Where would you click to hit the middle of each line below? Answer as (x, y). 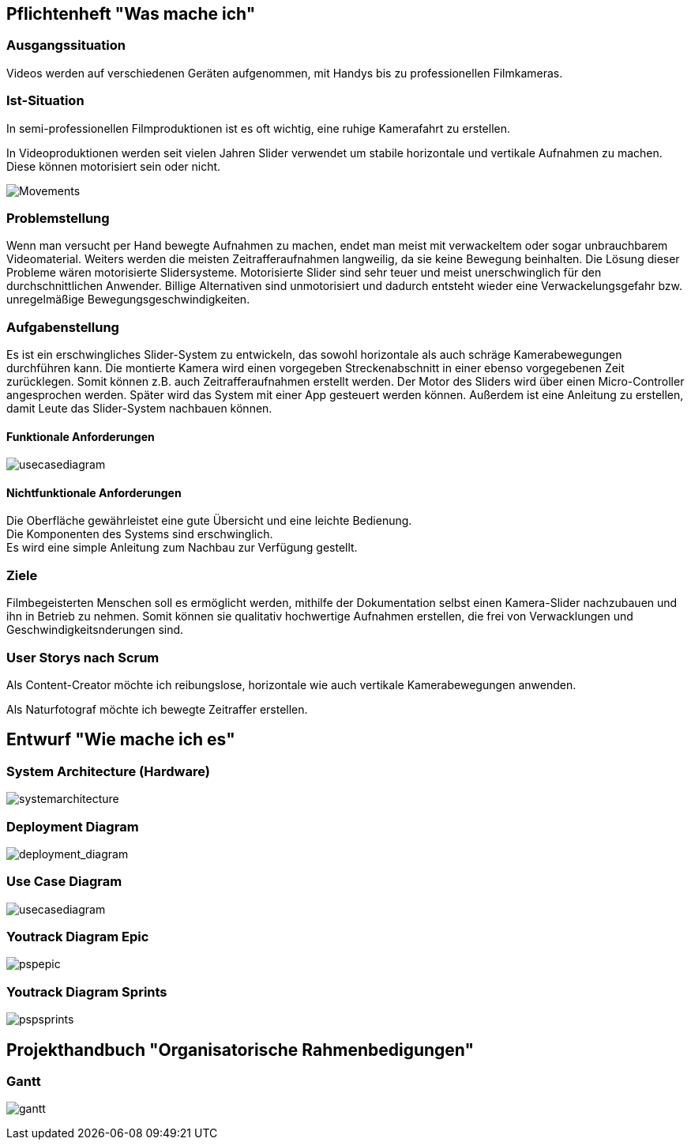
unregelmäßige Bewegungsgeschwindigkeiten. (128, 300)
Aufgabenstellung (63, 327)
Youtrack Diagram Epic (78, 937)
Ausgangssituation (66, 45)
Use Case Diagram (64, 882)
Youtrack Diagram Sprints (87, 991)
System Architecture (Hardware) (108, 771)
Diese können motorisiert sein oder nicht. (114, 166)
